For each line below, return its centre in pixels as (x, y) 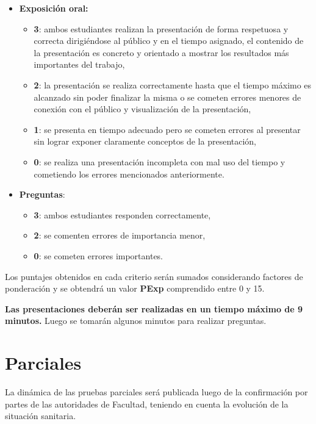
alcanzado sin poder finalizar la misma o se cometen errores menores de (167, 97)
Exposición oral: (54, 8)
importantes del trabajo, (79, 64)
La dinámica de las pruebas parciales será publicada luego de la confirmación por (156, 392)
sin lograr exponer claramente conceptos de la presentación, (145, 141)
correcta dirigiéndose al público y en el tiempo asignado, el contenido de (169, 41)
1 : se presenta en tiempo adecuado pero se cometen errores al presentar (167, 129)
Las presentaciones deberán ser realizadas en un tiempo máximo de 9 (154, 308)
